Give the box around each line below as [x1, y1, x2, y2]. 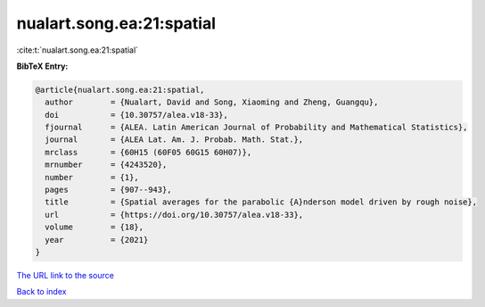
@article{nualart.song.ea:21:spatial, [35, 85, 205, 95]
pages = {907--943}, [45, 185, 173, 195]
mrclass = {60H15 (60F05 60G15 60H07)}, [45, 147, 252, 157]
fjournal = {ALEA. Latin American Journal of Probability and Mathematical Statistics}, [45, 122, 468, 133]
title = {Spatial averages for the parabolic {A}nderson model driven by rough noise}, [45, 197, 477, 207]
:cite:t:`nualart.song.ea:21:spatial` [16, 45, 138, 55]
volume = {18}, [45, 222, 144, 232]
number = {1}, [45, 172, 140, 182]
